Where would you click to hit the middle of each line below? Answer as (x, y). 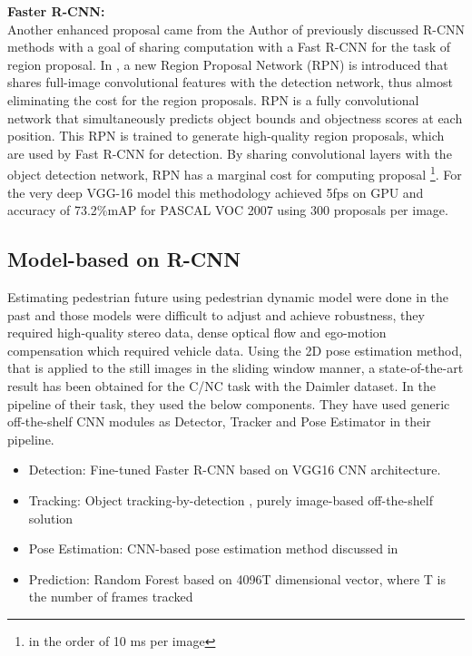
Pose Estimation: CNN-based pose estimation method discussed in (213, 548)
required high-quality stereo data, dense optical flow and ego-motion (197, 333)
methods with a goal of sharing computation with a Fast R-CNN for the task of (229, 47)
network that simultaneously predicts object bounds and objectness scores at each (235, 117)
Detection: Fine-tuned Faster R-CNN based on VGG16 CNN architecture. (235, 470)
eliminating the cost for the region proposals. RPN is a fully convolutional (213, 99)
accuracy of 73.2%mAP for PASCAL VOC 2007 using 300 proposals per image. (228, 210)
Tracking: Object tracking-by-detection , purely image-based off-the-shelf (231, 499)
